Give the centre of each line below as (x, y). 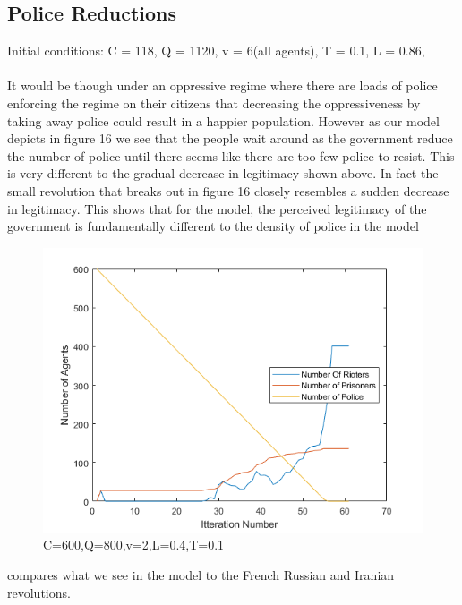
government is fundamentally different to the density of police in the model (213, 226)
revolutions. (39, 592)
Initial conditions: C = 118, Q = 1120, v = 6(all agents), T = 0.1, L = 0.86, (216, 51)
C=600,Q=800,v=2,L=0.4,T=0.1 (134, 545)
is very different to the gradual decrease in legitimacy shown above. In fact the (223, 173)
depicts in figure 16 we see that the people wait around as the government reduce (230, 138)
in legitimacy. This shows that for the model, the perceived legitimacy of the (217, 208)
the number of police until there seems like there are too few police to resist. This (231, 155)
